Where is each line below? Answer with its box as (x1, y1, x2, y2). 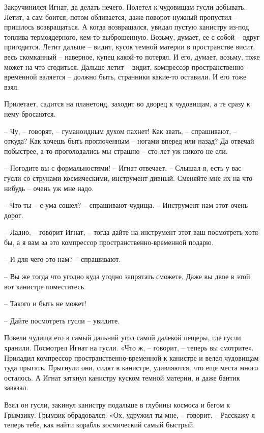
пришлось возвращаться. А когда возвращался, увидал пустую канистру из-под (4, 21, 249, 32)
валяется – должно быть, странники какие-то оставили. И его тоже (39, 71, 247, 82)
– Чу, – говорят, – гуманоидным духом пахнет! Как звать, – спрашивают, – (4, 125, 237, 136)
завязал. (4, 382, 28, 393)
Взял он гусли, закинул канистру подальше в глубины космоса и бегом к (4, 399, 230, 410)
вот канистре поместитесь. (4, 281, 86, 291)
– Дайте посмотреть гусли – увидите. (4, 315, 120, 326)
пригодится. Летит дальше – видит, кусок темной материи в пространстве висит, (4, 41, 255, 52)
